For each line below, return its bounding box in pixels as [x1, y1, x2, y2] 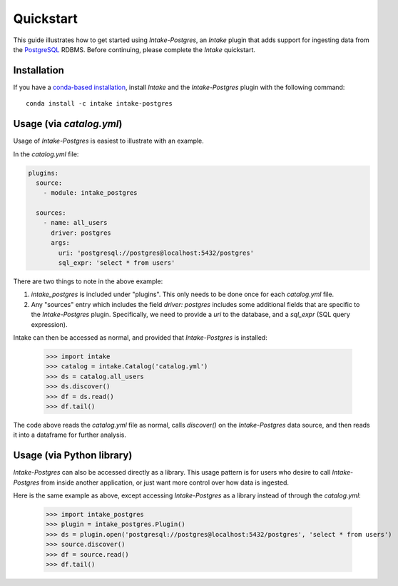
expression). [31, 320, 68, 328]
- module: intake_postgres [43, 189, 138, 197]
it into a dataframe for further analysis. [13, 430, 126, 439]
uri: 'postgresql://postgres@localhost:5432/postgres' [58, 248, 255, 257]
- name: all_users [43, 218, 108, 227]
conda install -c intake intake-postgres [26, 100, 173, 108]
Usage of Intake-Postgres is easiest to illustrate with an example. [13, 136, 205, 146]
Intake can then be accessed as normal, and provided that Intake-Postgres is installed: [13, 333, 267, 342]
